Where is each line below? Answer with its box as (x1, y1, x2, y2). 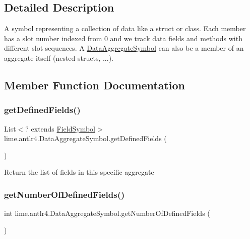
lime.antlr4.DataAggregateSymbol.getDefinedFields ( (4, 133, 167, 144)
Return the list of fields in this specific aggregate (4, 167, 154, 177)
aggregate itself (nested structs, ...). (4, 52, 113, 63)
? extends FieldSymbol (25, 123, 96, 134)
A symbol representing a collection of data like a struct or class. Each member (4, 23, 246, 34)
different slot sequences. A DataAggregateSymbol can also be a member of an (4, 43, 244, 53)
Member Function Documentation (4, 77, 185, 92)
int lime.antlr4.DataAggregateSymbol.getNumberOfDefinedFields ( (4, 208, 210, 218)
